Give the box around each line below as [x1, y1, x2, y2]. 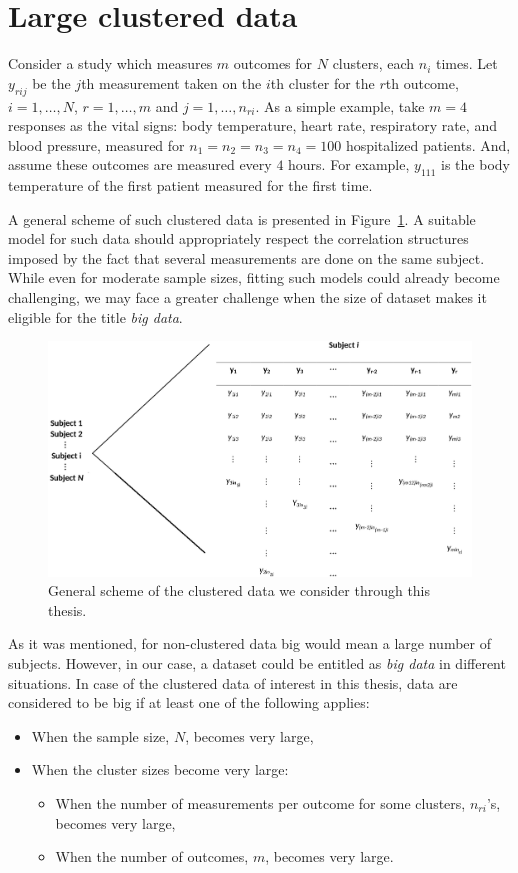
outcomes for [233, 53, 313, 74]
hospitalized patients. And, [345, 134, 511, 155]
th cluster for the [270, 72, 375, 93]
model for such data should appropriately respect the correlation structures [8, 228, 469, 249]
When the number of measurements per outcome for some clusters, [55, 793, 466, 813]
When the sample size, [31, 725, 170, 746]
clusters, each [332, 53, 415, 74]
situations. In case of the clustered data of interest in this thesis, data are [8, 672, 458, 693]
